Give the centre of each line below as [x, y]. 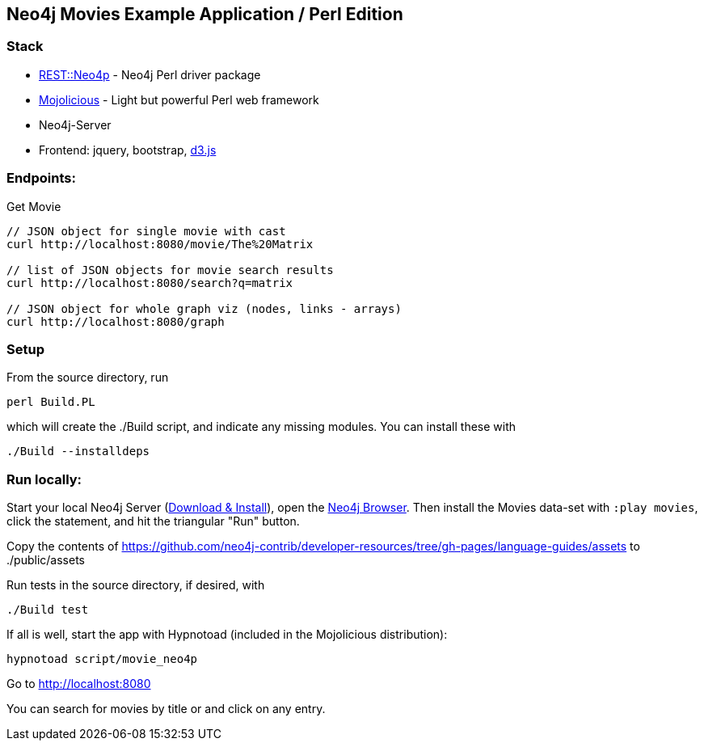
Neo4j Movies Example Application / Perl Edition [205, 14]
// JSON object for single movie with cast [146, 231]
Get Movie [34, 206]
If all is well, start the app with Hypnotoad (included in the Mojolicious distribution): [227, 635]
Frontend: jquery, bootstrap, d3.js [128, 150]
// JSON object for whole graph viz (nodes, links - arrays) [204, 308]
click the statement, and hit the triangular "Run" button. [153, 521]
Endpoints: [41, 178]
